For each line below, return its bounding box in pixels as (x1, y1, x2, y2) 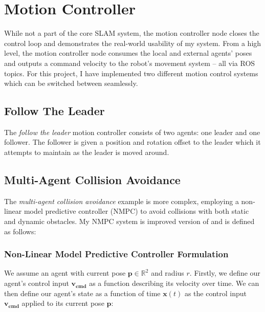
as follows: (4, 226, 36, 236)
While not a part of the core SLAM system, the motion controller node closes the (4, 28, 259, 38)
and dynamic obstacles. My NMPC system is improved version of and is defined (4, 216, 255, 227)
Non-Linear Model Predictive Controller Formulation (4, 248, 229, 260)
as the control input (184, 287, 247, 298)
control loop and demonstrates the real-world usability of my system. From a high (4, 37, 261, 48)
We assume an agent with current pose (4, 268, 126, 278)
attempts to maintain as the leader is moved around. (4, 147, 169, 158)
